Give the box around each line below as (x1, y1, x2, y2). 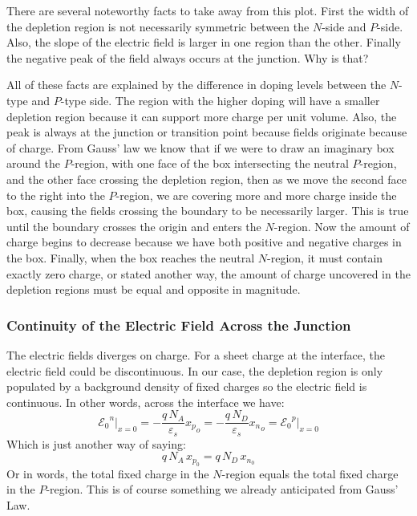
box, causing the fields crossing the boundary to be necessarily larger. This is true (6, 202, 409, 219)
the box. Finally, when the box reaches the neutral (6, 249, 255, 266)
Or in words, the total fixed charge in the (6, 465, 209, 481)
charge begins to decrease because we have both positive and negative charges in (6, 234, 402, 250)
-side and (322, 18, 366, 35)
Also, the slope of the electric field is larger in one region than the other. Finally (6, 34, 401, 51)
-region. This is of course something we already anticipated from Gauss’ (46, 481, 399, 498)
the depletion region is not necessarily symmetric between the (6, 18, 310, 35)
